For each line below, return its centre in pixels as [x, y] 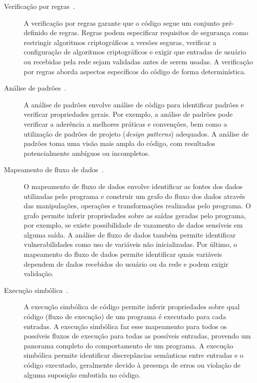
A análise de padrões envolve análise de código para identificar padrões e [134, 104]
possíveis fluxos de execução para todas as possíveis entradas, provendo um [137, 336]
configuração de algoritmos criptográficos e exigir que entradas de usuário [135, 52]
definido [36, 32]
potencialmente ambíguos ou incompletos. [87, 153]
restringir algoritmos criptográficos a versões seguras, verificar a [120, 42]
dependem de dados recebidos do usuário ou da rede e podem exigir [126, 263]
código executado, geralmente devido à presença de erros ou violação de [132, 365]
